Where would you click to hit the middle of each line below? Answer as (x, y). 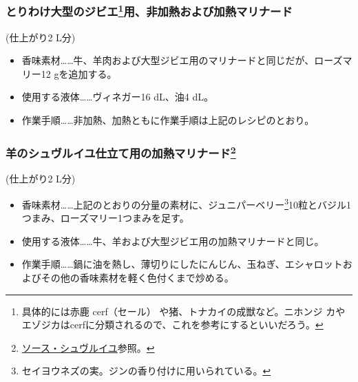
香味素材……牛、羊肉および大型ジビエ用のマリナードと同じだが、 (168, 60)
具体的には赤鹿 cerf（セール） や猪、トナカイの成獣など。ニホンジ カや (183, 311)
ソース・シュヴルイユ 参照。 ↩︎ (88, 347)
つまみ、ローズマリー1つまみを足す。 (105, 218)
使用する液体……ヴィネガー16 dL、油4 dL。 (117, 97)
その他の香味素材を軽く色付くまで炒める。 (137, 277)
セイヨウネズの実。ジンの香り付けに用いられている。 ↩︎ (146, 371)
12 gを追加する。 (79, 73)
